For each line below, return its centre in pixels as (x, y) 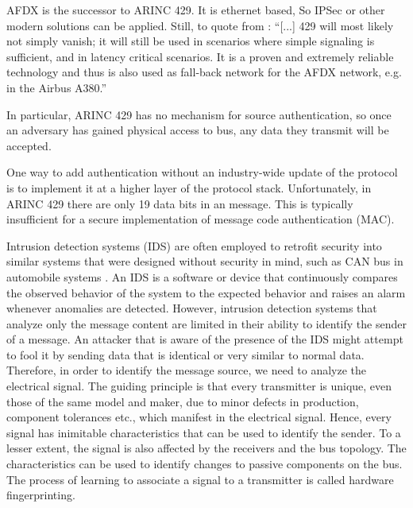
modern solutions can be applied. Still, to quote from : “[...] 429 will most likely (200, 25)
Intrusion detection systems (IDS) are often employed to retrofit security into (194, 245)
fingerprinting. (41, 495)
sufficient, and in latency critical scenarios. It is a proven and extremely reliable (200, 56)
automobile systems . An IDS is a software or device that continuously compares (202, 276)
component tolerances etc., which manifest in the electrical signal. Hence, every (199, 417)
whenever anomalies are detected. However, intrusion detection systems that (192, 308)
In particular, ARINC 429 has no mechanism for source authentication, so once (199, 114)
